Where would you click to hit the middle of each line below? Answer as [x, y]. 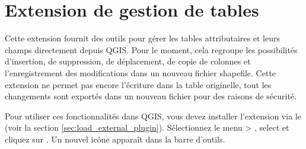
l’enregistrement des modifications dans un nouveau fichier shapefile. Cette [141, 72]
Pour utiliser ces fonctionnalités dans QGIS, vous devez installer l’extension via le [153, 116]
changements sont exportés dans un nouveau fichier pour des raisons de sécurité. [151, 96]
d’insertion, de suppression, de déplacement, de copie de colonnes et [128, 61]
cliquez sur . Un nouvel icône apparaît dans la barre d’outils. [115, 139]
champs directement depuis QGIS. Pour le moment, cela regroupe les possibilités [151, 49]
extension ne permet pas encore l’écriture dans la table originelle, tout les [138, 84]
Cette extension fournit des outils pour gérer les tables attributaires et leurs [142, 38]
